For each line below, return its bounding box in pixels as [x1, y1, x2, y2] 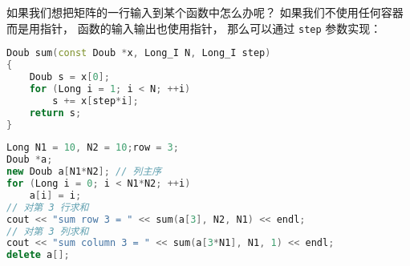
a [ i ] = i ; [29, 189, 82, 201]
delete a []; [6, 249, 70, 261]
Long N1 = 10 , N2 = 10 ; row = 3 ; [6, 142, 179, 154]
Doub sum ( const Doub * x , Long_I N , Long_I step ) [6, 47, 271, 59]
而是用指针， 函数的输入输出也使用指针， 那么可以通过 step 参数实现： [6, 19, 382, 36]
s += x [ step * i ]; [52, 95, 139, 107]
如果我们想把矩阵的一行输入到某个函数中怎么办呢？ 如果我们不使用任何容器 [6, 4, 404, 20]
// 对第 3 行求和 [6, 201, 89, 213]
